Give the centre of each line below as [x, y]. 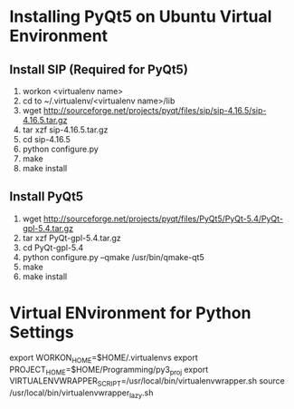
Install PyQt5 [47, 197]
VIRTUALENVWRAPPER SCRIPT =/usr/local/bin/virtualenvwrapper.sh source [147, 382]
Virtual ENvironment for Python [130, 313]
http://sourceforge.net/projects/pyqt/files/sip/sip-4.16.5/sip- [155, 110]
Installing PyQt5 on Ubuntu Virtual [141, 17]
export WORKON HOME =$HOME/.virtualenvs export [104, 358]
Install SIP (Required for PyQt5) [99, 69]
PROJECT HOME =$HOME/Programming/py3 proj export [109, 370]
